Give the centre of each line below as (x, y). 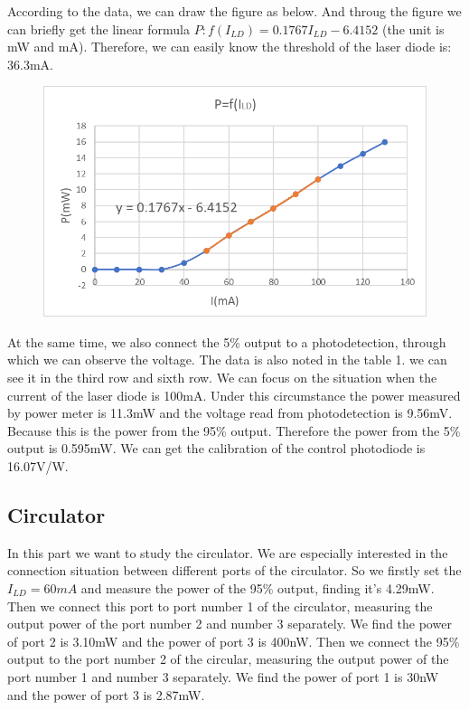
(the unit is (413, 28)
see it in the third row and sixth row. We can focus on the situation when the (222, 377)
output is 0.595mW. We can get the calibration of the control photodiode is (216, 448)
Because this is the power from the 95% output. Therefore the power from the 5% (234, 430)
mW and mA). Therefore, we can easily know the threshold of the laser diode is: (230, 47)
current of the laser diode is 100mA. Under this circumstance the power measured (234, 395)
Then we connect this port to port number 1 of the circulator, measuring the (220, 606)
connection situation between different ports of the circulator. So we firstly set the (234, 570)
